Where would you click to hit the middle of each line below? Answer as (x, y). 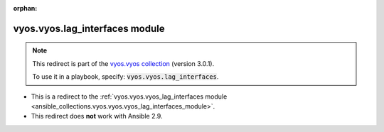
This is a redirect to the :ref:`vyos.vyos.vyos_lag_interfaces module (129, 97)
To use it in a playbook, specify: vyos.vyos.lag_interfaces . (126, 77)
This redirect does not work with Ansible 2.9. (97, 116)
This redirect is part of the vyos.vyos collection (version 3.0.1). (123, 63)
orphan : (25, 8)
